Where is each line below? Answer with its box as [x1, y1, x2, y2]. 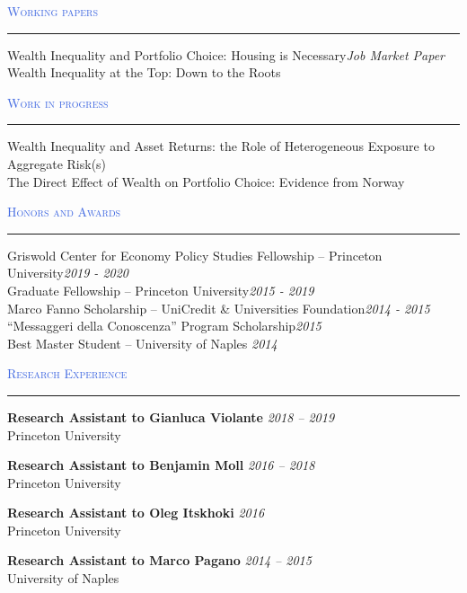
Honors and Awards [7, 202, 121, 221]
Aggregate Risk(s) [7, 154, 107, 173]
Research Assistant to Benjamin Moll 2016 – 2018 [7, 456, 315, 474]
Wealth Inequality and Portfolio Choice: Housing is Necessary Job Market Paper [7, 45, 445, 64]
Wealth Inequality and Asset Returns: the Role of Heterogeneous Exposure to [7, 137, 435, 155]
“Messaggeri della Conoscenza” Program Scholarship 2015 [7, 316, 322, 335]
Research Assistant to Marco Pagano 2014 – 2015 [7, 551, 312, 570]
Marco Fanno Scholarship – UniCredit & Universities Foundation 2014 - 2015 [7, 298, 430, 317]
